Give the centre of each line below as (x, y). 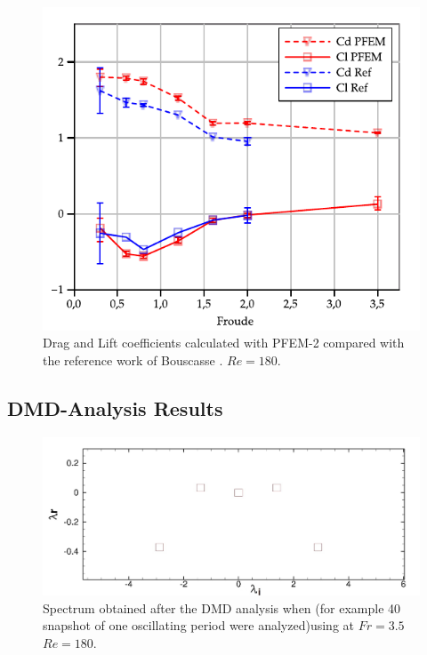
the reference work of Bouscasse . (133, 359)
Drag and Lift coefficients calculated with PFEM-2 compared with (224, 343)
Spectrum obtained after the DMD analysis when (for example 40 (222, 607)
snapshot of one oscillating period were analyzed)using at (199, 625)
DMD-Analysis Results (115, 407)
